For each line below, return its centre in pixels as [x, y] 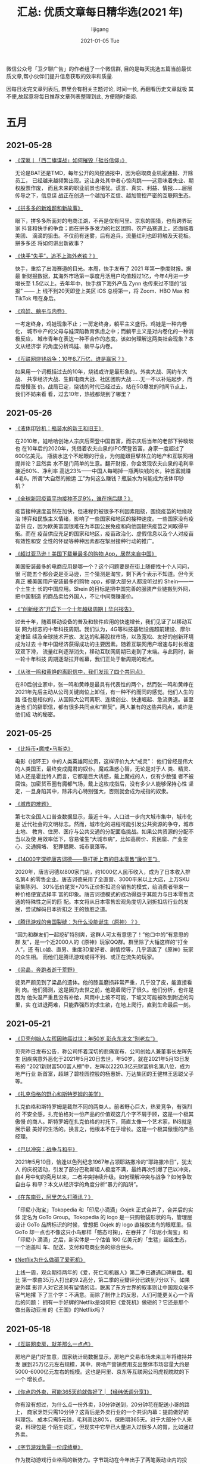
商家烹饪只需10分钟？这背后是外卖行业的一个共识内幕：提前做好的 [108, 1412]
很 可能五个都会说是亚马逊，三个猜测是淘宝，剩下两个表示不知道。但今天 [104, 573]
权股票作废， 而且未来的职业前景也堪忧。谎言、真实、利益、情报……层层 [103, 188]
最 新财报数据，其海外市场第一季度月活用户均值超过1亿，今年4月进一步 [102, 276]
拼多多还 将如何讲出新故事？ [49, 243]
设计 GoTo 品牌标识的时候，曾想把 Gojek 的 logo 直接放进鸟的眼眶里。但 [103, 1224]
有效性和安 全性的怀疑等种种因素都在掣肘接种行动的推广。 [86, 541]
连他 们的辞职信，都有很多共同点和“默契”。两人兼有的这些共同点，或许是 [104, 707]
